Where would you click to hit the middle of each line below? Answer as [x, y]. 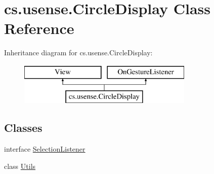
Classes [23, 128]
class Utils [20, 166]
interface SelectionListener [45, 149]
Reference [39, 28]
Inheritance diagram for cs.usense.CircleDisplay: [78, 53]
